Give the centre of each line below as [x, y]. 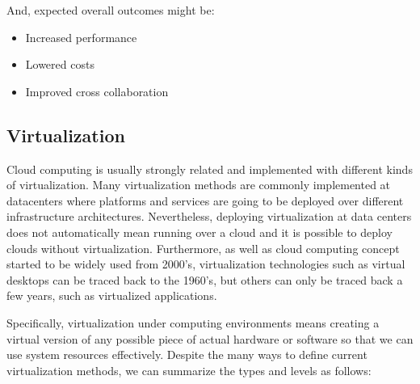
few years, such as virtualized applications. [112, 295]
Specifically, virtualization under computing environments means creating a [193, 322]
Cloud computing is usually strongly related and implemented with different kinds [210, 169]
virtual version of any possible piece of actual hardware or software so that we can [210, 338]
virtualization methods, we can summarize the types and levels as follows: [189, 370]
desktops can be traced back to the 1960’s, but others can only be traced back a [205, 279]
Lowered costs [60, 64]
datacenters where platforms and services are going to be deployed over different [205, 200]
